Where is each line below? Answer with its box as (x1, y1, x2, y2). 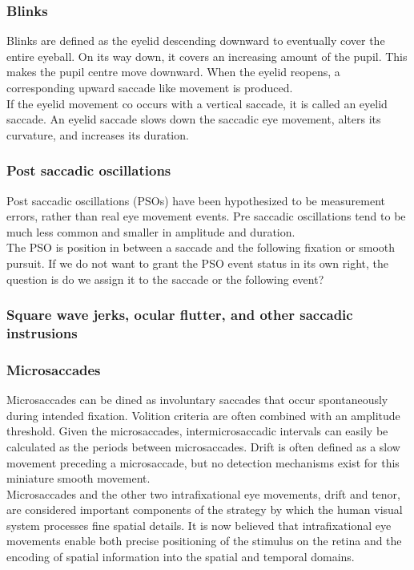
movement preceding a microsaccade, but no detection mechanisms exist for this (6, 454, 400, 471)
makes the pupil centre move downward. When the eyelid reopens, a (6, 63, 340, 80)
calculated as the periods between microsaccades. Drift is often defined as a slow (6, 438, 400, 455)
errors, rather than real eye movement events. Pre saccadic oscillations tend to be (6, 208, 406, 224)
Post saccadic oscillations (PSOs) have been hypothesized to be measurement (6, 192, 386, 208)
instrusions (6, 323, 78, 342)
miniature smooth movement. (6, 470, 151, 487)
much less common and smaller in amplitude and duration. (6, 223, 295, 240)
